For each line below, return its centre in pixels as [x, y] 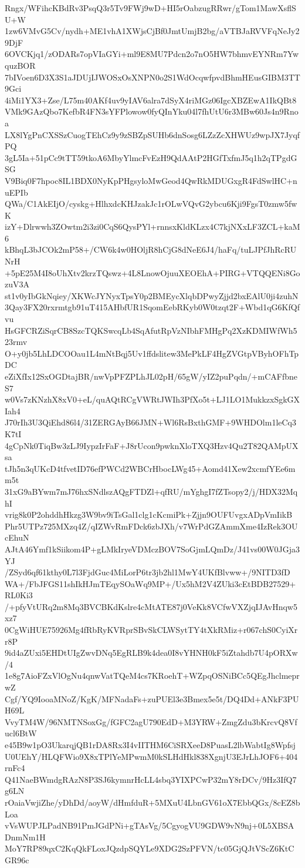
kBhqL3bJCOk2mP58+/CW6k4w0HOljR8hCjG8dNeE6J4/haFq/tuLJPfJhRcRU [151, 249]
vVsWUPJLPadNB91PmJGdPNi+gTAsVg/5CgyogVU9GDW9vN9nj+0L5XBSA [150, 825]
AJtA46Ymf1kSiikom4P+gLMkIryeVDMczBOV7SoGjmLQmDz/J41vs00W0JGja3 [152, 549]
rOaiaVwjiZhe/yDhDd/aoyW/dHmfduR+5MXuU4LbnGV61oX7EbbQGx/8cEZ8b [152, 802]
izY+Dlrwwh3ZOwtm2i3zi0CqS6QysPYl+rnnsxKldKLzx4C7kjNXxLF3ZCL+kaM [152, 227]
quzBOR [20, 65]
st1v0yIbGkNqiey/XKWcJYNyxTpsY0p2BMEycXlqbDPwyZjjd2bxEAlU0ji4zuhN [152, 295]
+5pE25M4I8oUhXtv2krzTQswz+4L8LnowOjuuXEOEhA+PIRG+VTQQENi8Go [152, 272]
